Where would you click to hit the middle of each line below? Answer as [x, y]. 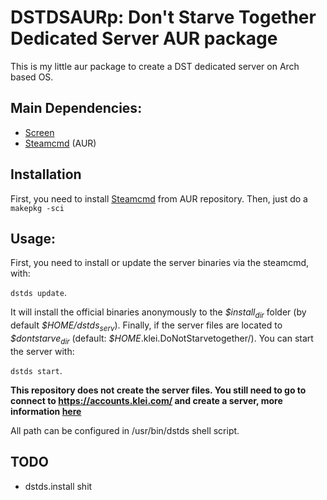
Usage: [33, 238]
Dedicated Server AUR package [144, 38]
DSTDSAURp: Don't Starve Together [163, 17]
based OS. [32, 77]
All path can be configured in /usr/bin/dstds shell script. [125, 430]
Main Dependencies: [76, 108]
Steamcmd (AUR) [60, 143]
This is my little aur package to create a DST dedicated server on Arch [155, 66]
